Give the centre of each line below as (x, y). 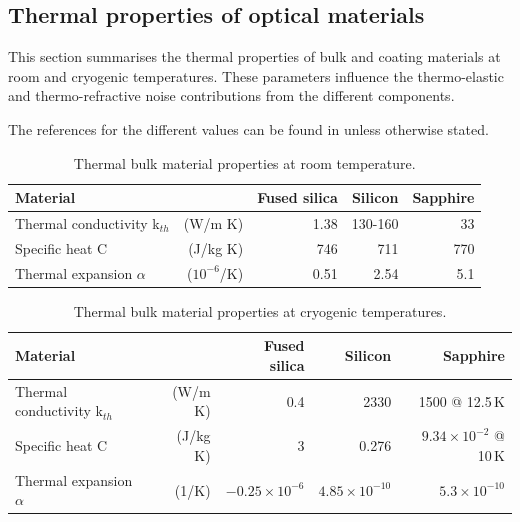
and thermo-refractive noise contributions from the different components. (231, 95)
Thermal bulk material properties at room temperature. (244, 162)
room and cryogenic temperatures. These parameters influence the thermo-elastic (256, 75)
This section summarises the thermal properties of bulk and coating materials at (254, 56)
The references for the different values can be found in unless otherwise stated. (248, 128)
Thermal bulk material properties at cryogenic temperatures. (260, 310)
